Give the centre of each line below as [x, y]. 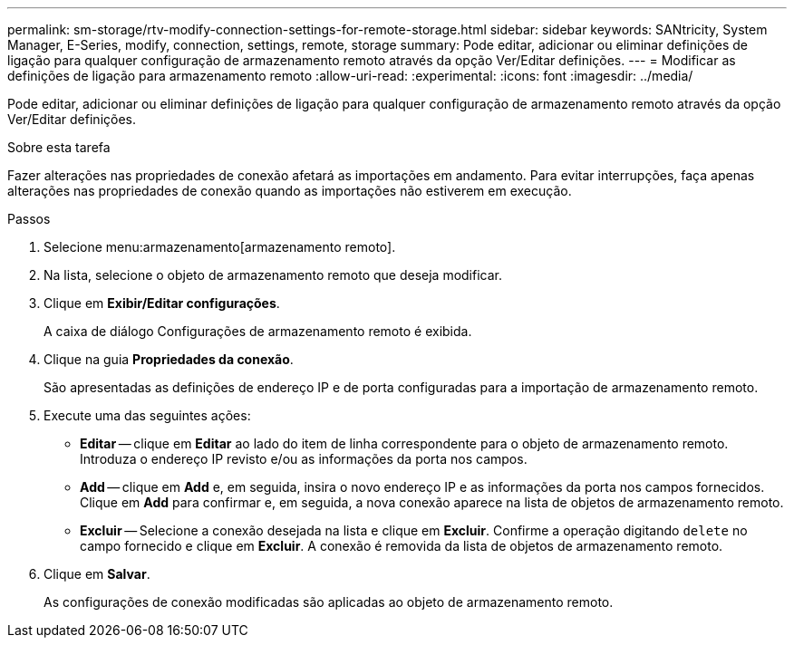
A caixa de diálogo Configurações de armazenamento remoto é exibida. [258, 331]
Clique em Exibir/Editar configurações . [162, 303]
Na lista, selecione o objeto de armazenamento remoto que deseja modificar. [273, 275]
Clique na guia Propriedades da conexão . [169, 359]
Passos [29, 219]
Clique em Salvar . [97, 574]
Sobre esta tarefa [59, 147]
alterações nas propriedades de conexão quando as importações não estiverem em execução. [290, 191]
